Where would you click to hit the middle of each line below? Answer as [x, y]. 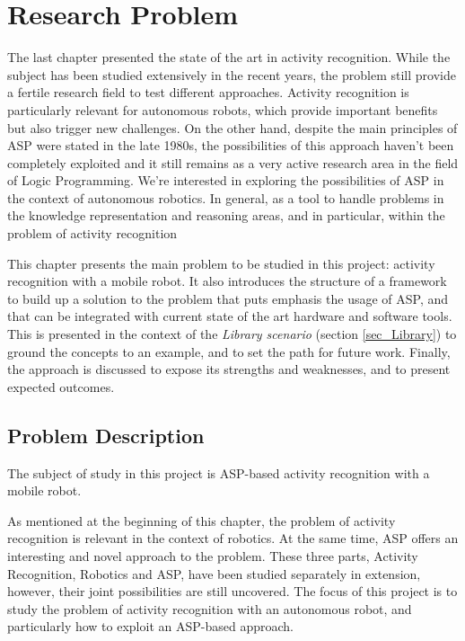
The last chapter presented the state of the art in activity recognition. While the [229, 57]
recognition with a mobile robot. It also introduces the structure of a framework [227, 281]
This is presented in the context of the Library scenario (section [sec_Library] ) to [232, 334]
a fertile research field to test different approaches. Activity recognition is [208, 92]
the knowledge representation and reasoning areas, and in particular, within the [226, 215]
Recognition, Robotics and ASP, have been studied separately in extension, [214, 573]
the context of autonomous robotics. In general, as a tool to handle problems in [226, 197]
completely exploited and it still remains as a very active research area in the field [233, 162]
